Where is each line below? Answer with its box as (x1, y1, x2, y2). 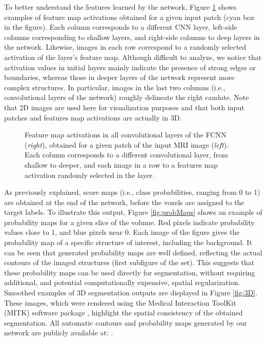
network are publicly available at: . (4, 327, 113, 338)
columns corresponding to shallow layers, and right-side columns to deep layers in (4, 31, 260, 42)
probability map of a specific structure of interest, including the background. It (4, 237, 252, 248)
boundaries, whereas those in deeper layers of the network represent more (4, 72, 235, 83)
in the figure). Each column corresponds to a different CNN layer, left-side (4, 22, 237, 32)
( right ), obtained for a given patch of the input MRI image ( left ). (25, 139, 229, 150)
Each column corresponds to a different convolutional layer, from (25, 149, 228, 160)
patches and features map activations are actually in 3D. (4, 112, 182, 123)
